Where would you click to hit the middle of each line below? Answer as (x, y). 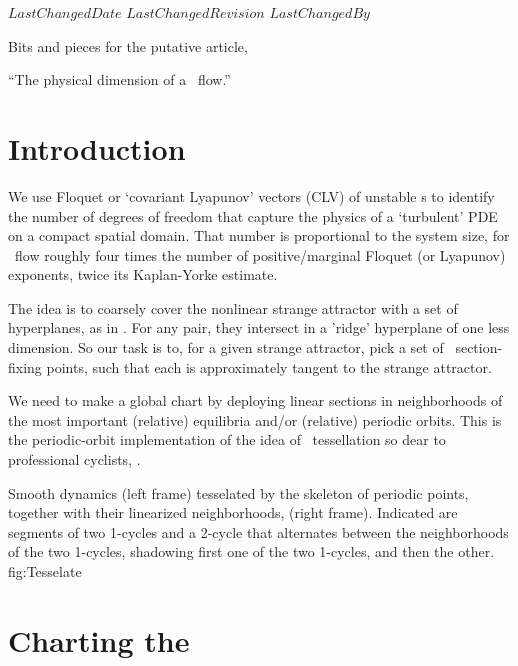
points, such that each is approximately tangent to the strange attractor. (269, 366)
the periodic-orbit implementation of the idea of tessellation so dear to (227, 439)
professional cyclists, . (74, 459)
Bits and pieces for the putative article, (128, 45)
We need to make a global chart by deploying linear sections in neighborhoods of (255, 400)
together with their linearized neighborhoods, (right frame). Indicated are (233, 512)
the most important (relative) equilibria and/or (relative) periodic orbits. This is (255, 419)
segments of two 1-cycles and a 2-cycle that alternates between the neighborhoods (258, 531)
